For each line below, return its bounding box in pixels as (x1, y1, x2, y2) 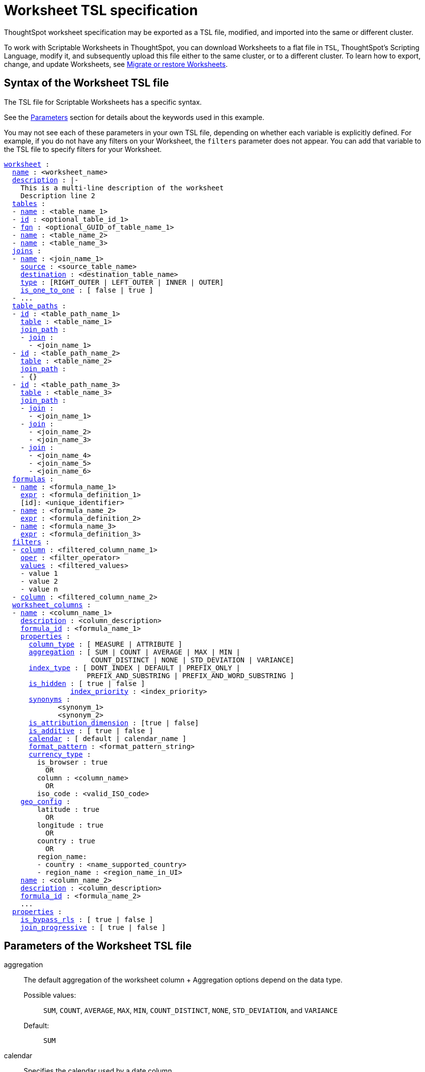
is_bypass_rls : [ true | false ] (20, 915, 153, 923)
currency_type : (29, 750, 91, 758)
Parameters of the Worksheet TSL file (4, 940, 192, 953)
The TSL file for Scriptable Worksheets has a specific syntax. (4, 97, 202, 106)
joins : (12, 246, 41, 255)
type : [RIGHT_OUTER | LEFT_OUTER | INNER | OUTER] (20, 278, 224, 286)
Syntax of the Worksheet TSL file (4, 77, 169, 89)
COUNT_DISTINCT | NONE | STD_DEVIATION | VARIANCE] (91, 655, 295, 664)
